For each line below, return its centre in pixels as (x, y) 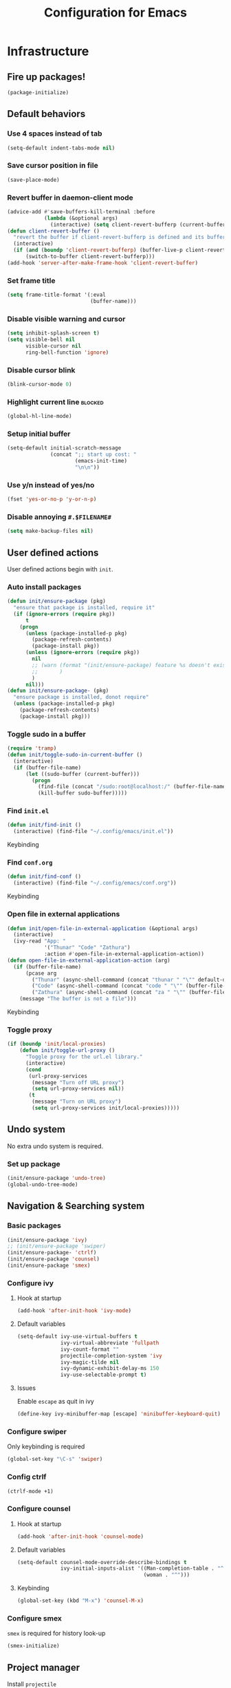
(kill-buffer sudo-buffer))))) (82, 793)
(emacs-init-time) (101, 461)
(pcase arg (41, 973)
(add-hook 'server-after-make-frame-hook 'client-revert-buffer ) (102, 263)
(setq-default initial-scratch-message (64, 448)
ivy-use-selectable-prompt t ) (104, 1375)
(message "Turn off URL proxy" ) (78, 1082)
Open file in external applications (64, 914)
